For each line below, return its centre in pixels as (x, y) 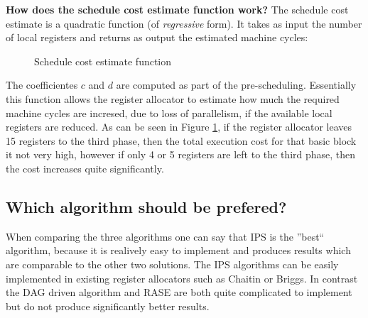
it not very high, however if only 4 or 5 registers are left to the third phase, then (181, 154)
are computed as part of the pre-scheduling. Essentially (236, 85)
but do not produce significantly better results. (108, 306)
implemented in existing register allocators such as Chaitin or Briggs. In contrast (182, 278)
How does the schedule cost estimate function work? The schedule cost (177, 9)
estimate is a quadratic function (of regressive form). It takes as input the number (184, 23)
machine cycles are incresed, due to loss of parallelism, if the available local (169, 113)
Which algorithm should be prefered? (146, 206)
